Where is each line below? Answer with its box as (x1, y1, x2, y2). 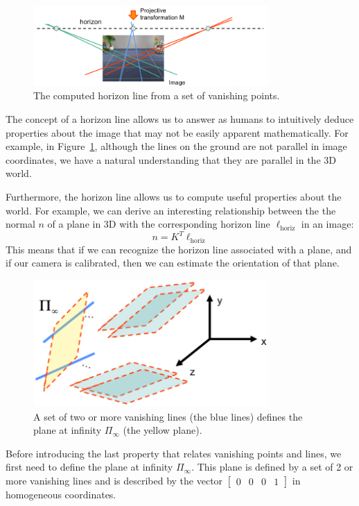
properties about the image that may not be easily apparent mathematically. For (6, 125, 349, 140)
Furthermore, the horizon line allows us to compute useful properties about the (6, 189, 342, 203)
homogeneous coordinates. (6, 487, 116, 501)
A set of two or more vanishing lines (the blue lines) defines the (33, 409, 303, 423)
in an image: (301, 217, 354, 231)
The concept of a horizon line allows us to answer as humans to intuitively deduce (6, 112, 354, 126)
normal (6, 217, 35, 231)
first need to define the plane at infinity (6, 459, 173, 474)
